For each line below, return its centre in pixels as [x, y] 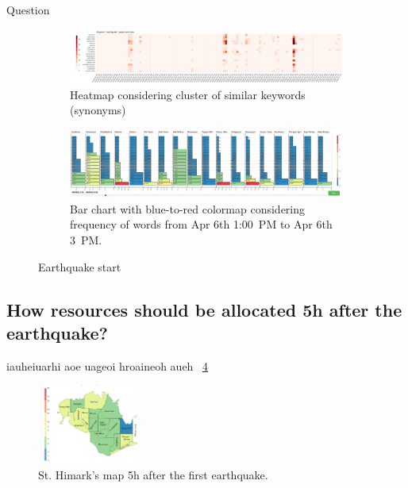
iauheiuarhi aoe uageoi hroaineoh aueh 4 [108, 365]
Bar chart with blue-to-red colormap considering [188, 208]
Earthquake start [80, 266]
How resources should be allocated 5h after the [204, 309]
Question [28, 10]
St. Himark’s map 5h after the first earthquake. [153, 475]
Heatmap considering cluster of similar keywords [188, 94]
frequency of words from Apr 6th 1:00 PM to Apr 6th [201, 224]
